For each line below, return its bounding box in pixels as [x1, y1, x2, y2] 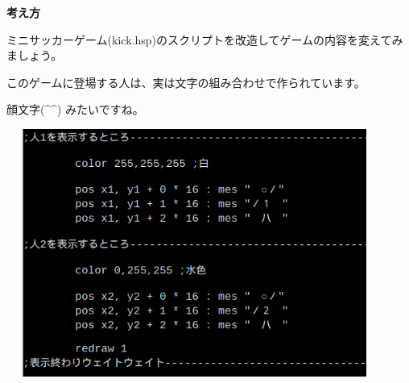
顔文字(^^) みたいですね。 [6, 101, 144, 118]
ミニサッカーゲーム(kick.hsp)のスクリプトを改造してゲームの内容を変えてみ [6, 31, 403, 48]
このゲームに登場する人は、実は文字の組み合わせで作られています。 [6, 73, 366, 90]
